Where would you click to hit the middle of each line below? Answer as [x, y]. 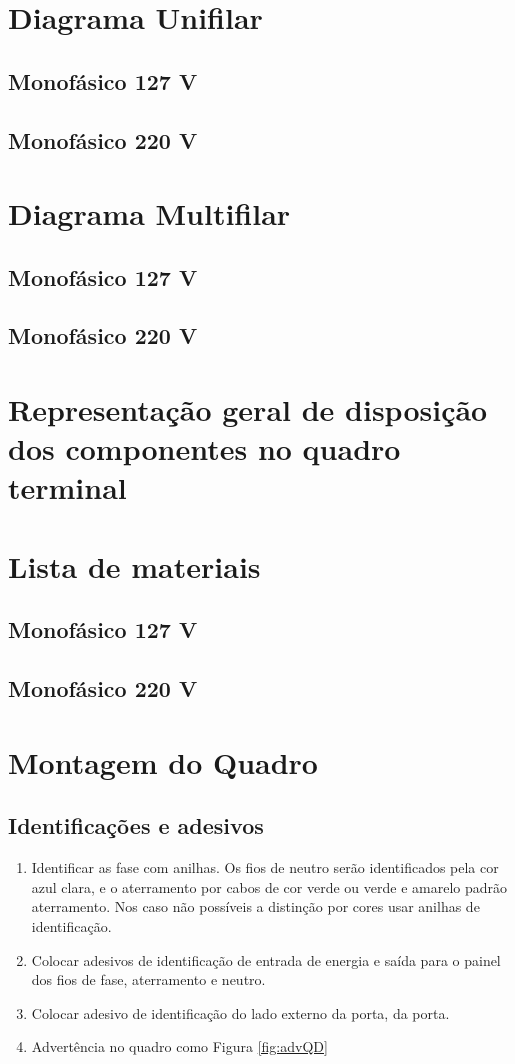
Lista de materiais [134, 565]
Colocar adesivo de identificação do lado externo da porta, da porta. [240, 1012]
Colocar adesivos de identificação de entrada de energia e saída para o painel [266, 959]
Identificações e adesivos [136, 825]
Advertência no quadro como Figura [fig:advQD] [179, 1046]
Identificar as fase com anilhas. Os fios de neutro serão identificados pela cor [265, 867]
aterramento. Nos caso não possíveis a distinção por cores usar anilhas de [255, 906]
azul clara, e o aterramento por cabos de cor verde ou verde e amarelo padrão [269, 886]
